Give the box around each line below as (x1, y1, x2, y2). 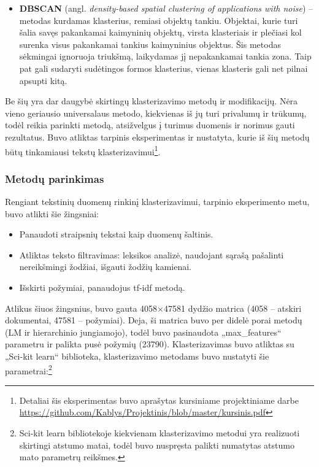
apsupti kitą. (19, 74, 67, 87)
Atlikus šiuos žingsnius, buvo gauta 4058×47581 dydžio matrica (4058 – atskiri (5, 301, 302, 314)
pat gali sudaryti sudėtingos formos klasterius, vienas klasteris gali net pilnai (19, 61, 308, 74)
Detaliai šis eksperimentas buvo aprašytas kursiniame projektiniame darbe (19, 393, 299, 406)
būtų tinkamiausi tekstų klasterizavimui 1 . (5, 143, 161, 158)
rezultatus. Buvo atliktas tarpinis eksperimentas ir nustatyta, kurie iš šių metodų (5, 130, 310, 143)
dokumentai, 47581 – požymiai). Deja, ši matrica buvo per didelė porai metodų (5, 314, 302, 326)
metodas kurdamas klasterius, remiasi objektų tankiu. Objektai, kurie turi (19, 14, 298, 26)
